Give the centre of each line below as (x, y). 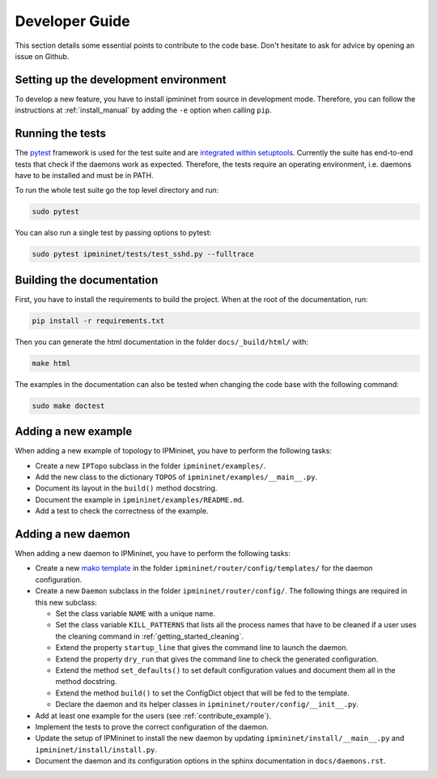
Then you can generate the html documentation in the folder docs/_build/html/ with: (162, 342)
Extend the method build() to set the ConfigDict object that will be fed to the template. (202, 693)
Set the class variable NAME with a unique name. (136, 614)
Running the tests (61, 134)
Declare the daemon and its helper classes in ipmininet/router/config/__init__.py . (207, 704)
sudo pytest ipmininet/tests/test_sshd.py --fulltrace (143, 254)
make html (51, 363)
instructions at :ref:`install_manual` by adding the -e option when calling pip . (144, 110)
